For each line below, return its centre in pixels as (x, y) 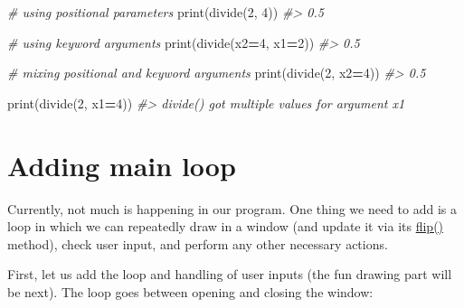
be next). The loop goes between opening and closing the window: (190, 291)
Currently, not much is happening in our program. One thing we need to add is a (232, 208)
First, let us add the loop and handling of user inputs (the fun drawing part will (230, 274)
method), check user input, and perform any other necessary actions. (198, 243)
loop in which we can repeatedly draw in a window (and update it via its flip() (226, 226)
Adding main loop (122, 165)
